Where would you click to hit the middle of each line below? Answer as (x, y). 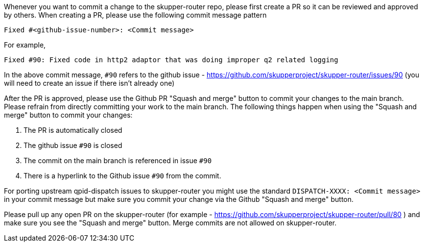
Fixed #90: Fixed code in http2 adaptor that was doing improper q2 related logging (171, 60)
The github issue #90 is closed (73, 145)
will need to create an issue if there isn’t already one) (89, 83)
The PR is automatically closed (73, 130)
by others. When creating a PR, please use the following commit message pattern (135, 15)
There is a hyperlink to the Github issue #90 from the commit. (122, 176)
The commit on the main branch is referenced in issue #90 (118, 160)
